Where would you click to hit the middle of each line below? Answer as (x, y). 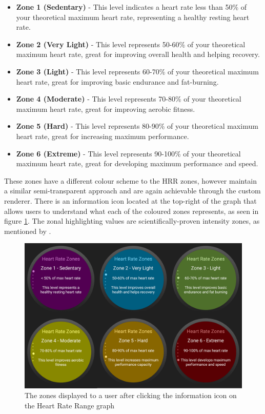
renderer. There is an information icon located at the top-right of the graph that (130, 200)
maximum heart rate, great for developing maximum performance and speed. (137, 163)
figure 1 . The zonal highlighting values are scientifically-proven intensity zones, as (132, 221)
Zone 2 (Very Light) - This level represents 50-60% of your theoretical (131, 44)
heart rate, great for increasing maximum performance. (103, 136)
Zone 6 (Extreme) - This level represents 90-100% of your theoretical (128, 153)
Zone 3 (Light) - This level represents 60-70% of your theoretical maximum (137, 71)
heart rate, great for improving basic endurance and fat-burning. (117, 81)
